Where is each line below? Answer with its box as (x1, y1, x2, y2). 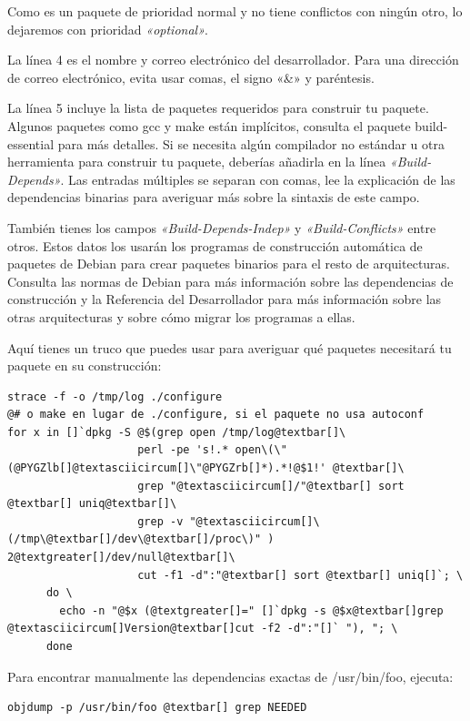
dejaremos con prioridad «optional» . (7, 19, 208, 38)
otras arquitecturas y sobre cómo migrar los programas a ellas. (7, 307, 355, 326)
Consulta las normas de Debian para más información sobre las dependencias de (7, 271, 454, 290)
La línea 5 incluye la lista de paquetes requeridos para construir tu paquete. (7, 98, 429, 117)
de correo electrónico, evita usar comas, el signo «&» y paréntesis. (7, 67, 375, 86)
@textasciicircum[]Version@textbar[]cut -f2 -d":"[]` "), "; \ (7, 622, 398, 635)
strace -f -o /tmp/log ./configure (7, 390, 223, 403)
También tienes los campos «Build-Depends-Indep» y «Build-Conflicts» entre (7, 218, 436, 237)
